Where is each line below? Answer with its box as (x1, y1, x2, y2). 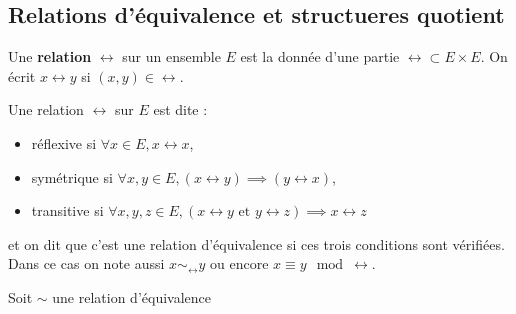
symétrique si (31, 166, 113, 187)
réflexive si (31, 132, 97, 153)
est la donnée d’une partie (240, 46, 400, 67)
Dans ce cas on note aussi (8, 253, 165, 274)
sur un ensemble (122, 46, 221, 67)
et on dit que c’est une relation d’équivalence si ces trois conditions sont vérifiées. (8, 233, 505, 254)
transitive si (31, 200, 104, 221)
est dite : (153, 99, 208, 120)
